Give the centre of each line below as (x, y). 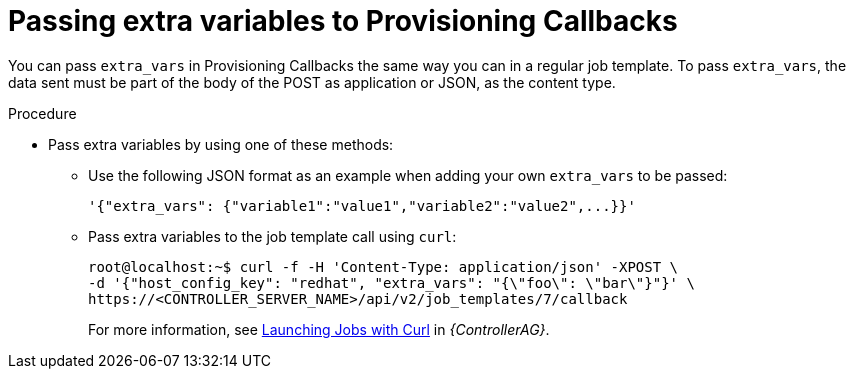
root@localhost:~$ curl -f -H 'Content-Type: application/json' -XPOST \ (383, 266)
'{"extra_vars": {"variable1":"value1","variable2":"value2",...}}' (362, 205)
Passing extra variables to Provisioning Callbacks (343, 21)
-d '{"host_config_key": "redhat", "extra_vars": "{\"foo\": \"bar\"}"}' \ (391, 282)
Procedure (42, 113)
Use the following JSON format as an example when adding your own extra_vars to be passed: (408, 175)
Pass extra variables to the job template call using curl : (272, 236)
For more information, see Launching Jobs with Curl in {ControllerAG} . (319, 329)
